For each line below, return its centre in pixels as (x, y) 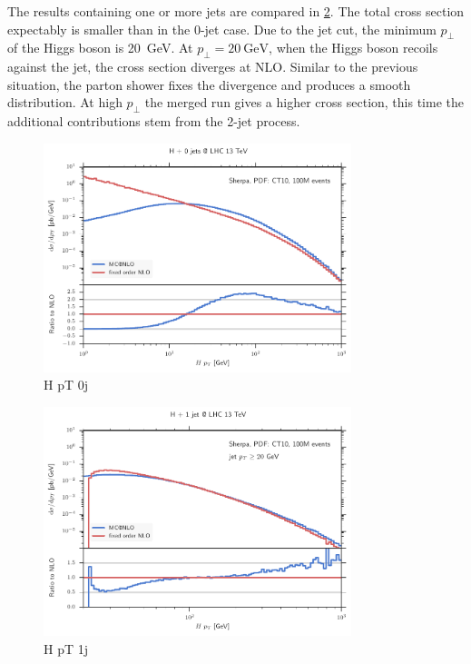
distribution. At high (65, 102)
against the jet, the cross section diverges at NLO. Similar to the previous (213, 67)
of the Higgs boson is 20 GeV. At (100, 48)
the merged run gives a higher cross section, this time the (304, 102)
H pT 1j (66, 648)
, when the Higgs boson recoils (353, 48)
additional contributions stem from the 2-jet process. (154, 121)
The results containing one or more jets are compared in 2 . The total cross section (236, 11)
